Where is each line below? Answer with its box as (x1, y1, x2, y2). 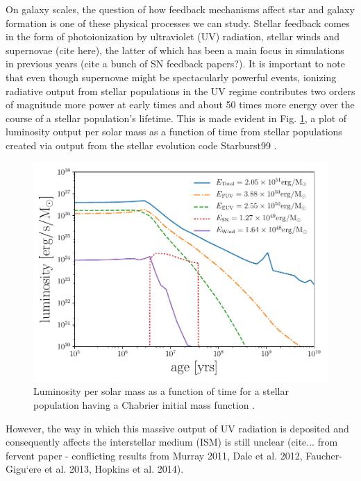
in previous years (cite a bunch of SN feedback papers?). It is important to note (6, 56, 345, 71)
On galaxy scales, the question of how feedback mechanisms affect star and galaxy (6, 2, 355, 16)
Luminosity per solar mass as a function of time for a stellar (33, 384, 289, 398)
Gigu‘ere (6, 462, 42, 476)
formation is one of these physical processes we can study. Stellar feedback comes (6, 15, 350, 30)
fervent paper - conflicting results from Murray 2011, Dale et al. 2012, (6, 448, 303, 462)
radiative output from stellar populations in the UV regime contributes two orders (6, 83, 355, 98)
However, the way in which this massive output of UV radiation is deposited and (6, 421, 349, 435)
